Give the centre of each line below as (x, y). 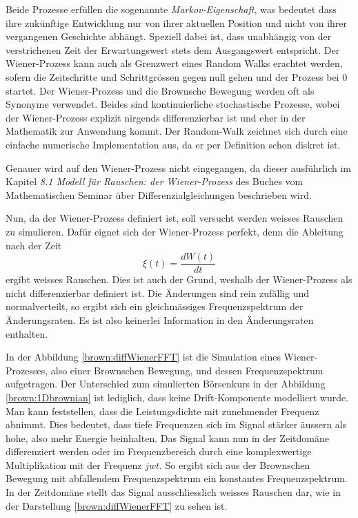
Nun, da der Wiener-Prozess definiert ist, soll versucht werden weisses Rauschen (175, 218)
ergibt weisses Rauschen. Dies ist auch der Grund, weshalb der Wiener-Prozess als (179, 279)
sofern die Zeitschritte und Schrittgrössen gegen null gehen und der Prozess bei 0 (177, 76)
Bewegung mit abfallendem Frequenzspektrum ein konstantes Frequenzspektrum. (177, 478)
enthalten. (27, 333)
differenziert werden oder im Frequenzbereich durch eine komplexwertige (159, 451)
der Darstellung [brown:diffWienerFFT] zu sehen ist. (117, 505)
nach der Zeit (34, 245)
